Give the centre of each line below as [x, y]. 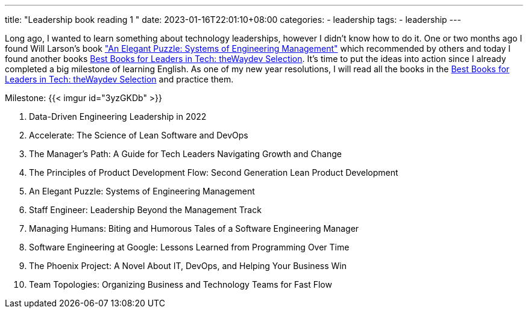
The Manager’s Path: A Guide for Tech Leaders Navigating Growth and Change [185, 154]
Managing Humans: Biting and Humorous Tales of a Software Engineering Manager [194, 228]
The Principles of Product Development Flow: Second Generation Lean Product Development [214, 172]
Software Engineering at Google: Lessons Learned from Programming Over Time [189, 247]
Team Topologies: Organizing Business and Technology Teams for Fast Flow [181, 284]
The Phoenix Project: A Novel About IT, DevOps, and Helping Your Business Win [188, 266]
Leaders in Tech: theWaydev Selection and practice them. [119, 79]
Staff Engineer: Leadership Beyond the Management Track [145, 210]
